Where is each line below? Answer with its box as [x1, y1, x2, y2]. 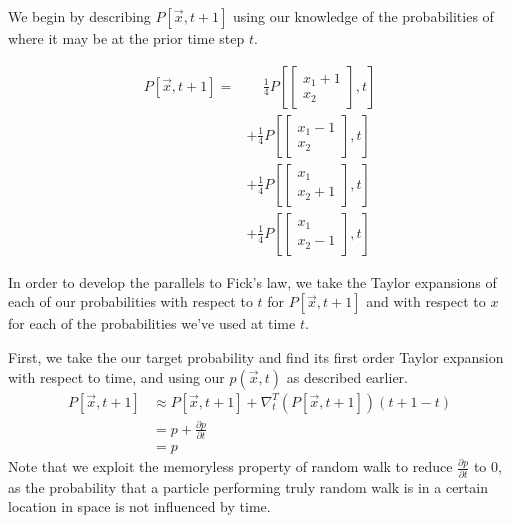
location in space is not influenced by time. [8, 496, 271, 517]
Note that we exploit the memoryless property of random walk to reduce [8, 456, 453, 477]
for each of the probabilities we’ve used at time [8, 313, 296, 334]
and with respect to [366, 291, 486, 312]
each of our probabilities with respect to [8, 291, 253, 312]
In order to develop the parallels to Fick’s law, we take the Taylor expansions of [8, 271, 497, 292]
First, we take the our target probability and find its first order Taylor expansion [8, 346, 504, 367]
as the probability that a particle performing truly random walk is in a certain [8, 476, 488, 497]
